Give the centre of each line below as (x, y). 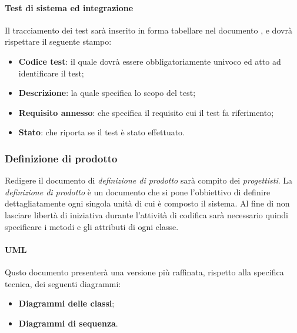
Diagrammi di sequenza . (68, 323)
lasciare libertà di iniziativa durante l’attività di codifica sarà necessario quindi (146, 214)
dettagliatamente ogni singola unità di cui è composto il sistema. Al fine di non (147, 203)
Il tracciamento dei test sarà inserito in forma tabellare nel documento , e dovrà (148, 30)
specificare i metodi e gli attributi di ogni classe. (92, 226)
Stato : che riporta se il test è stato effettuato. (102, 132)
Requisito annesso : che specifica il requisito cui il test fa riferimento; (146, 112)
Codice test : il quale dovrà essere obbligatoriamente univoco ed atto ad (150, 61)
